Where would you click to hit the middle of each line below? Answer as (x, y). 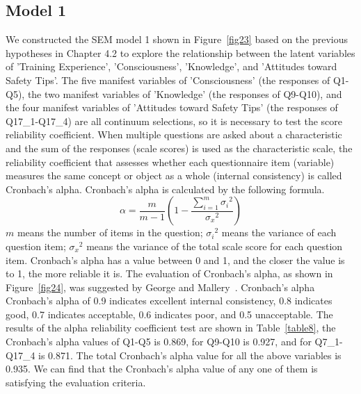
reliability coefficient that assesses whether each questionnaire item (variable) (170, 162)
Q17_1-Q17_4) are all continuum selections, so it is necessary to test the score (174, 121)
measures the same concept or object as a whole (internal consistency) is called (174, 175)
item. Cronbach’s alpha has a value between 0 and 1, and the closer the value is (175, 260)
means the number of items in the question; (110, 232)
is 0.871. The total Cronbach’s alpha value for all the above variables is (190, 355)
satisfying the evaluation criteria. (76, 382)
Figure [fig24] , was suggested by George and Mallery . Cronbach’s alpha (160, 287)
